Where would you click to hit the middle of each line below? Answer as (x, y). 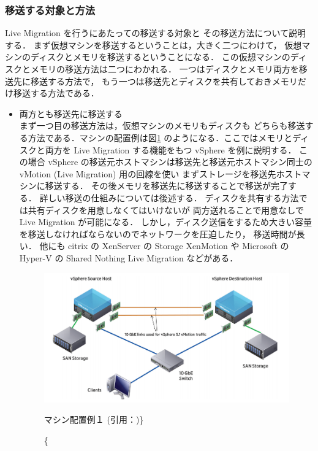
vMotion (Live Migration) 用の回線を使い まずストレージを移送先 (148, 173)
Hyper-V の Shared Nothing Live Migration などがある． (129, 257)
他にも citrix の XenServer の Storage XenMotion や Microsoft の (164, 246)
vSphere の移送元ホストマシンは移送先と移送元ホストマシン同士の (180, 162)
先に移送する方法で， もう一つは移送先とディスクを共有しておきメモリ (155, 81)
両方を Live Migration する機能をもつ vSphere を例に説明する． (171, 149)
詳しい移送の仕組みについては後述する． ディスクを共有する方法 (169, 197)
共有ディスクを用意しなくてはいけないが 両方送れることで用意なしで (166, 210)
